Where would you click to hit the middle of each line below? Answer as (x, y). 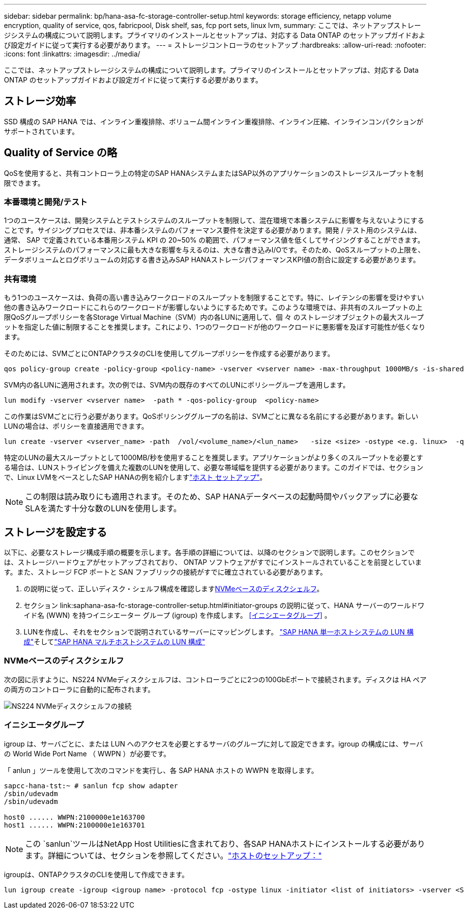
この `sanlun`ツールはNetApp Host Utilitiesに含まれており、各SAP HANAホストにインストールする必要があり (225, 844)
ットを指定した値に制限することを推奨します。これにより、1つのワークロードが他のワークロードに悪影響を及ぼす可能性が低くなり (215, 327)
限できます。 (24, 183)
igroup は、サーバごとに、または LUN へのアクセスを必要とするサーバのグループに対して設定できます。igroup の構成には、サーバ (214, 744)
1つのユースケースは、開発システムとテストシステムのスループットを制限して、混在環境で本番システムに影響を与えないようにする (214, 221)
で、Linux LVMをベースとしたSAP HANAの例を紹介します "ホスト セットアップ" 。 (135, 477)
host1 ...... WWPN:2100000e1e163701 (74, 825)
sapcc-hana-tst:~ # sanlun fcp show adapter (91, 786)
